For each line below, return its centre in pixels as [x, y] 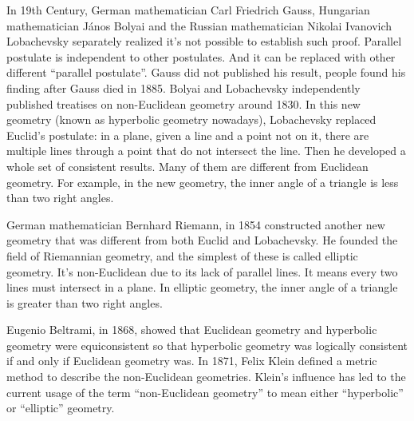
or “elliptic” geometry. [61, 408]
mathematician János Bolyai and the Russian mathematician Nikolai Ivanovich [199, 25]
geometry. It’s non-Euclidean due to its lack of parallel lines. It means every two [202, 271]
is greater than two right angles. [85, 302]
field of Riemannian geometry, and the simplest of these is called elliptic [182, 255]
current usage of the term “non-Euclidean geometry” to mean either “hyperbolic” [205, 392]
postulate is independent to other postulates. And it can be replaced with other [201, 56]
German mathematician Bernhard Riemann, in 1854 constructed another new [196, 224]
